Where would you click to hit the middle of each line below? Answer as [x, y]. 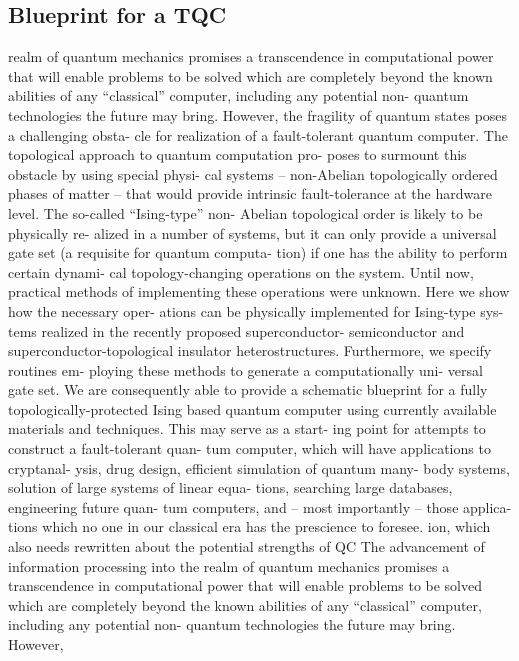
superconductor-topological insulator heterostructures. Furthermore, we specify [250, 350]
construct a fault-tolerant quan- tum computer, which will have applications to [249, 448]
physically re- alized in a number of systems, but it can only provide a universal [252, 232]
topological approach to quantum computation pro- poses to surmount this [237, 154]
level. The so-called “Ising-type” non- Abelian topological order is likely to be [245, 212]
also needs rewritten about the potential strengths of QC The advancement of [246, 546]
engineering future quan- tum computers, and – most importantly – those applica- [260, 506]
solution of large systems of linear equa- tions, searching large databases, [230, 487]
